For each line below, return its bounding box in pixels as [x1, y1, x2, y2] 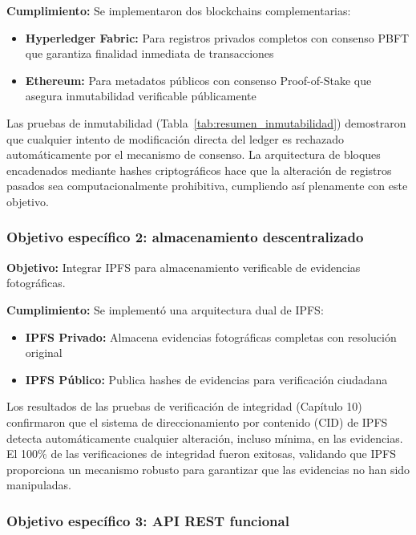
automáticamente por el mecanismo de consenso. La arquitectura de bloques [6, 146, 381, 163]
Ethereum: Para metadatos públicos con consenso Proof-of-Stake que [25, 71, 372, 88]
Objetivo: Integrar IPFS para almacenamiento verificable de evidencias [6, 258, 361, 275]
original [25, 344, 63, 361]
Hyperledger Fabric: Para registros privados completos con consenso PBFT [25, 29, 410, 46]
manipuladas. [6, 476, 71, 493]
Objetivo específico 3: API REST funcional [6, 510, 289, 530]
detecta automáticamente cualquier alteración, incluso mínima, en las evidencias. [6, 429, 403, 446]
